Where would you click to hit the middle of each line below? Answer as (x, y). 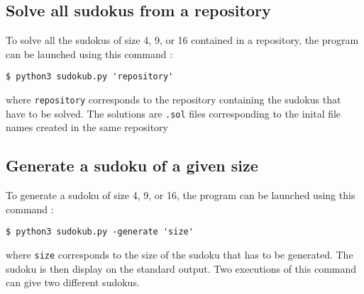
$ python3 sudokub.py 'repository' (90, 77)
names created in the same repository (87, 127)
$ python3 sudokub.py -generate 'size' (100, 232)
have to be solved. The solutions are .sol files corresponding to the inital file (173, 113)
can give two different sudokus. (73, 282)
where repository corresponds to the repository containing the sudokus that (173, 100)
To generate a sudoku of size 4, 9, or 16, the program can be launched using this (181, 195)
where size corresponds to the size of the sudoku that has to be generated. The (180, 254)
